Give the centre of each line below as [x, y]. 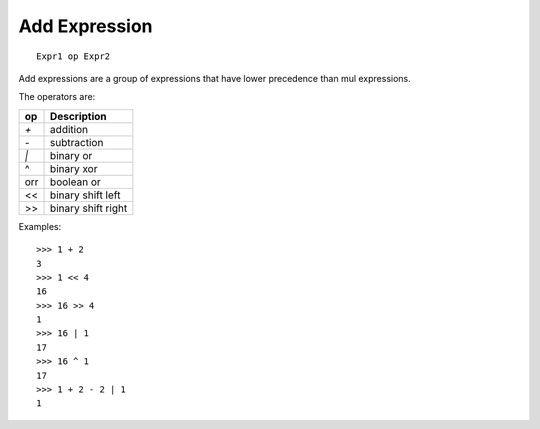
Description [78, 116]
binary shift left [85, 195]
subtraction [77, 142]
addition [69, 129]
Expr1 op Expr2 [73, 56]
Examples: [40, 226]
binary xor [74, 168]
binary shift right [89, 208]
